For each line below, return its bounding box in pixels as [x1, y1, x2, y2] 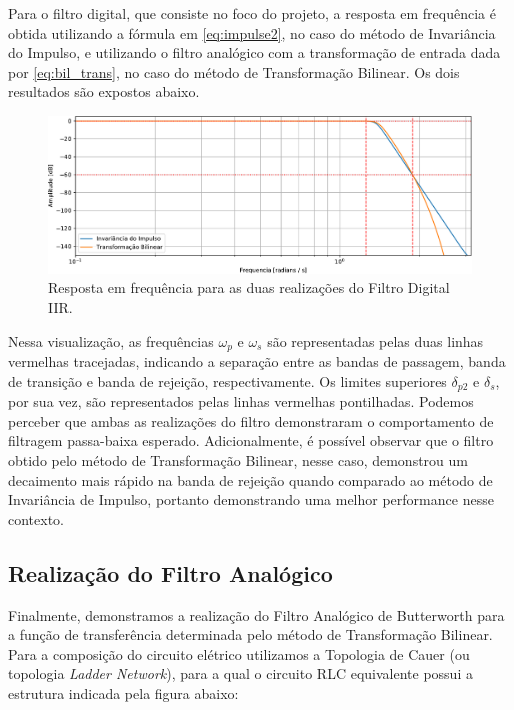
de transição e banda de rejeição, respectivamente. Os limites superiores [8, 370, 447, 391]
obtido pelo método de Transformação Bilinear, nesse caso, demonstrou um [8, 449, 468, 470]
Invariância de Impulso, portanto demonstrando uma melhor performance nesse [8, 489, 494, 510]
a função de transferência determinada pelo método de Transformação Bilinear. [8, 624, 493, 645]
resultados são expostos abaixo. [8, 81, 200, 102]
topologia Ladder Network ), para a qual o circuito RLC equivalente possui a [8, 663, 473, 684]
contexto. [8, 508, 64, 529]
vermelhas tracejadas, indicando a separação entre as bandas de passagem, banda [8, 351, 506, 372]
